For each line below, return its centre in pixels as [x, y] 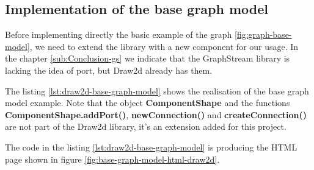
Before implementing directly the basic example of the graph [119, 34]
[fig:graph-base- [263, 34]
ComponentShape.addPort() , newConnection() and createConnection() [156, 114]
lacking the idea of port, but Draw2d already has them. [109, 70]
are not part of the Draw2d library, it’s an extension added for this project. [146, 126]
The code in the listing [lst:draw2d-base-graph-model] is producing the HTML [151, 147]
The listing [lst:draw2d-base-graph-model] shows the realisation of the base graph [157, 90]
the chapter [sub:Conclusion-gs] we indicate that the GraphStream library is [148, 58]
